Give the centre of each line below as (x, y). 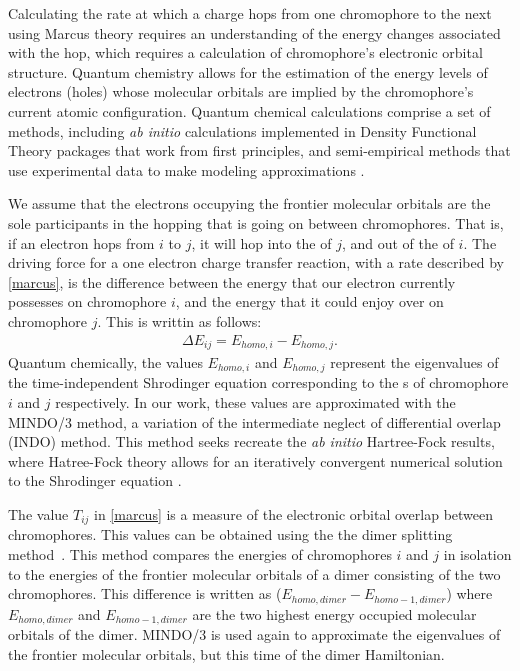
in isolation (477, 554)
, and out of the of (397, 242)
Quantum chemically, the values (105, 361)
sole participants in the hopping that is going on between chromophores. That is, (256, 222)
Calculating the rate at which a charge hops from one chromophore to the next (250, 13)
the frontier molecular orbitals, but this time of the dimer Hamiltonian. (226, 653)
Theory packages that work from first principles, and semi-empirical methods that (259, 150)
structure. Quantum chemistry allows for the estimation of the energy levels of (248, 71)
